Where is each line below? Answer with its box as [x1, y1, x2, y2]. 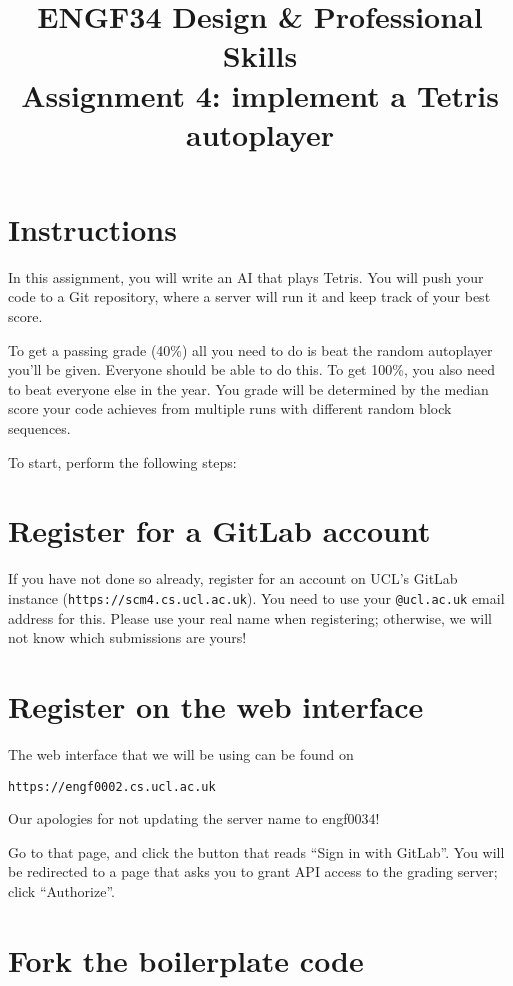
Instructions [8, 208, 177, 249]
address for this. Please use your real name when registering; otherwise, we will [8, 607, 492, 628]
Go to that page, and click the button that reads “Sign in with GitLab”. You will [8, 841, 505, 862]
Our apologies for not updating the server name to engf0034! [8, 808, 380, 829]
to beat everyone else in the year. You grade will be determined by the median [8, 378, 489, 399]
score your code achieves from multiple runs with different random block [8, 398, 452, 419]
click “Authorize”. [8, 880, 115, 901]
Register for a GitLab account [8, 510, 431, 551]
